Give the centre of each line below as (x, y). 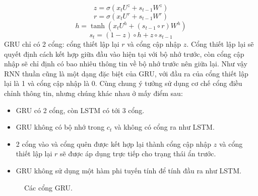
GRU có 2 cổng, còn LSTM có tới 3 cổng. (80, 110)
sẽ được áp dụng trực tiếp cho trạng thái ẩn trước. (138, 154)
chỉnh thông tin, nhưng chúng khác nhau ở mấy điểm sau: (93, 93)
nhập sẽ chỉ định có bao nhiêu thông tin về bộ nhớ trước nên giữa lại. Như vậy (126, 64)
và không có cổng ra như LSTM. (164, 127)
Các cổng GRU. (48, 187)
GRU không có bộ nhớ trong (60, 127)
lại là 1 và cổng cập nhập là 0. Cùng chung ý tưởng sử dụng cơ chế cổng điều (123, 83)
